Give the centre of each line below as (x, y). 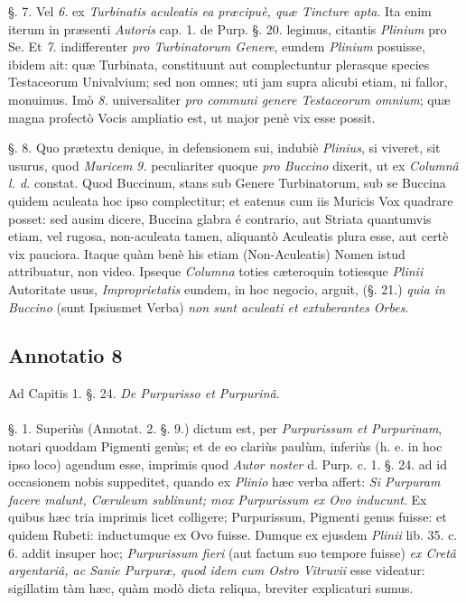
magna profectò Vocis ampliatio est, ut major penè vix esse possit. (192, 117)
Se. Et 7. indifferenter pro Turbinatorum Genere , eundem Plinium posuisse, (217, 46)
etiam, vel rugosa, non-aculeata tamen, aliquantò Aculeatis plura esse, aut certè (228, 236)
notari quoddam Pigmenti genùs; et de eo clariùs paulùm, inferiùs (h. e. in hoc (225, 446)
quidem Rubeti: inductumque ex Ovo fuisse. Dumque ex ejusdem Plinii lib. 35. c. (233, 535)
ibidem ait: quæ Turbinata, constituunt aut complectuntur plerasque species (219, 64)
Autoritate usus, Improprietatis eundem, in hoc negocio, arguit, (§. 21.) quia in (227, 288)
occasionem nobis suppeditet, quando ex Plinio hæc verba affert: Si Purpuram (224, 482)
